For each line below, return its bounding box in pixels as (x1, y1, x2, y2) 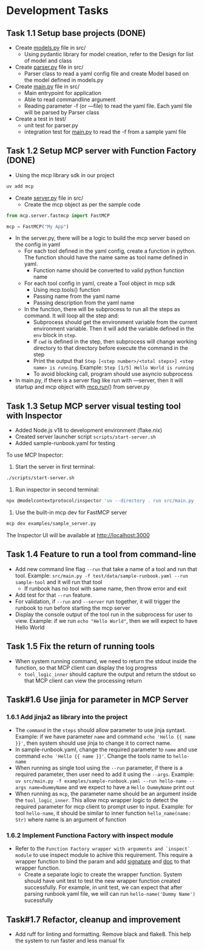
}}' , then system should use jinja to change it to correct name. (15, 739, 172, 747)
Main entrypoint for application (24, 90, 102, 96)
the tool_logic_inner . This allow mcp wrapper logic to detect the (15, 797, 178, 804)
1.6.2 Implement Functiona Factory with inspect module (6, 831, 174, 840)
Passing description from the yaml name (33, 299, 135, 306)
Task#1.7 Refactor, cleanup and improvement (6, 914, 181, 924)
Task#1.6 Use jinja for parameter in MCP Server (6, 694, 189, 705)
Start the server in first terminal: (15, 463, 95, 471)
